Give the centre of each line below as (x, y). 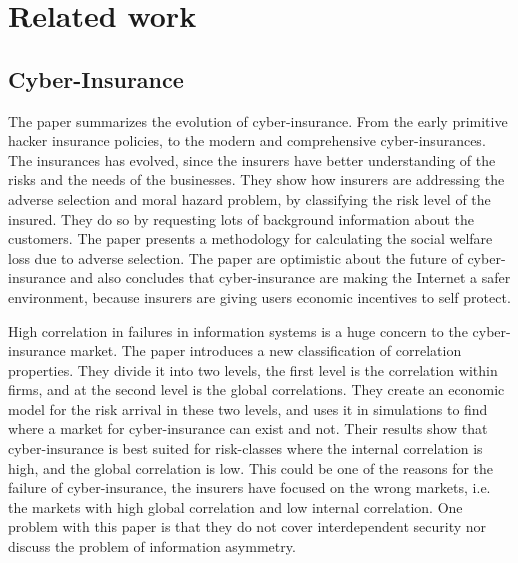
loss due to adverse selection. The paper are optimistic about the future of (235, 257)
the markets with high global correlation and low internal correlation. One (235, 506)
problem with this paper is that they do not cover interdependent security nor (247, 526)
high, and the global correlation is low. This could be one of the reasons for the (251, 467)
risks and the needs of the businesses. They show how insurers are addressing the (256, 179)
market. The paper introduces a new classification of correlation (266, 350)
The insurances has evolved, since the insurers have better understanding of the (252, 159)
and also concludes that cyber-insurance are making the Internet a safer (290, 277)
